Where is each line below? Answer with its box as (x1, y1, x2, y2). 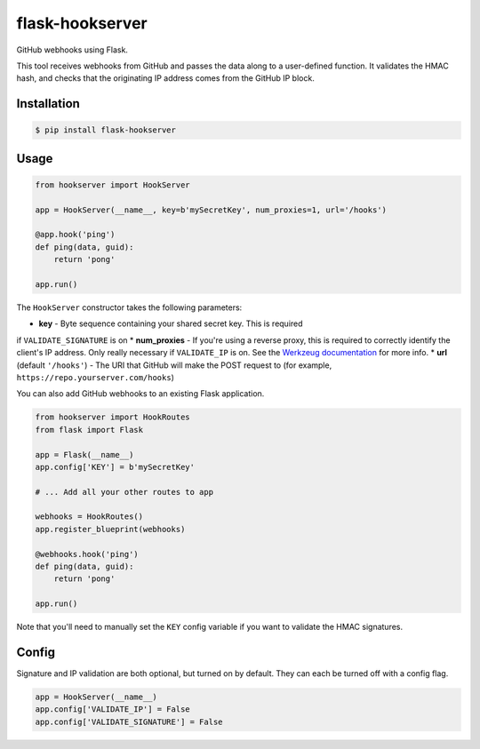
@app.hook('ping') (35, 229, 116, 240)
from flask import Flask (35, 425, 144, 434)
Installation (16, 96, 80, 111)
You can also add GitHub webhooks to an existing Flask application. (16, 388, 265, 399)
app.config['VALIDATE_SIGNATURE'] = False (35, 716, 223, 727)
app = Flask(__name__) (35, 450, 134, 459)
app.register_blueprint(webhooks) (35, 524, 186, 534)
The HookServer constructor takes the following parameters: (16, 302, 243, 313)
